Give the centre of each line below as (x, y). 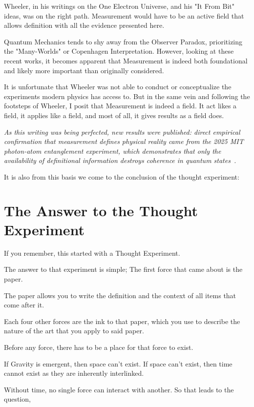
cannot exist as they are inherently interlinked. (74, 373)
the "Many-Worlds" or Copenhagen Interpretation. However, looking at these (119, 51)
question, (17, 399)
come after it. (24, 305)
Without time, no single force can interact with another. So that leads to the (119, 389)
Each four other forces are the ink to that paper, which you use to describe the (122, 321)
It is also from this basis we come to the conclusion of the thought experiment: (122, 176)
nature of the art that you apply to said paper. (74, 331)
